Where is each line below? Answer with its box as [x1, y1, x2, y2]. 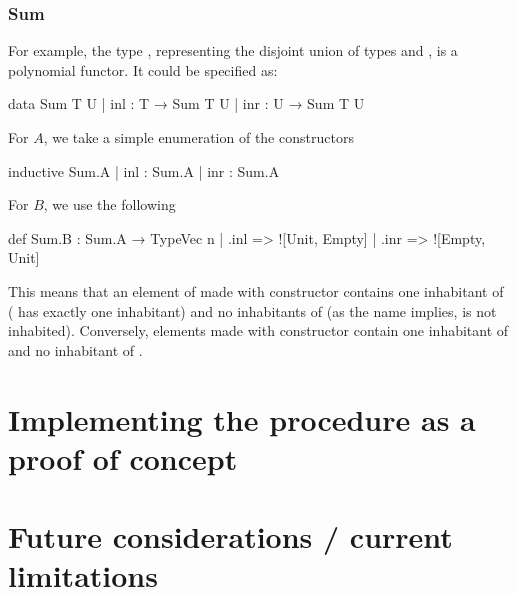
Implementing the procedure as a [8, 398, 476, 439]
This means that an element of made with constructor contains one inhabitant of [8, 280, 504, 301]
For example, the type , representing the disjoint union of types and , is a [8, 40, 458, 61]
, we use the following [43, 194, 176, 215]
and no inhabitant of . [8, 339, 143, 360]
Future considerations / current [8, 516, 453, 557]
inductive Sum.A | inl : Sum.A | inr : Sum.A [8, 160, 280, 181]
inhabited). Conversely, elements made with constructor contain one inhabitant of [8, 320, 509, 341]
